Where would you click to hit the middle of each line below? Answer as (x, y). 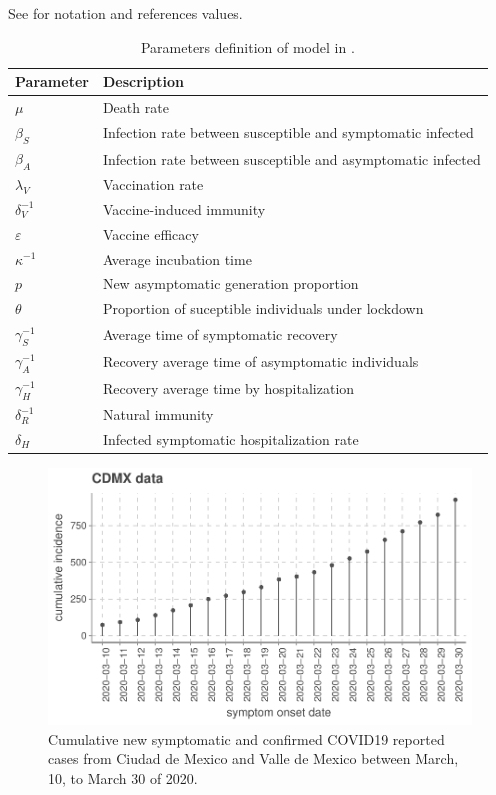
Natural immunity (158, 414)
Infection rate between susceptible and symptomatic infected (288, 132)
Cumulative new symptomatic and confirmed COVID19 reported (246, 738)
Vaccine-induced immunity (184, 208)
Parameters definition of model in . (247, 46)
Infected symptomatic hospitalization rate (230, 439)
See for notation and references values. (125, 13)
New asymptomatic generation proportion (230, 283)
